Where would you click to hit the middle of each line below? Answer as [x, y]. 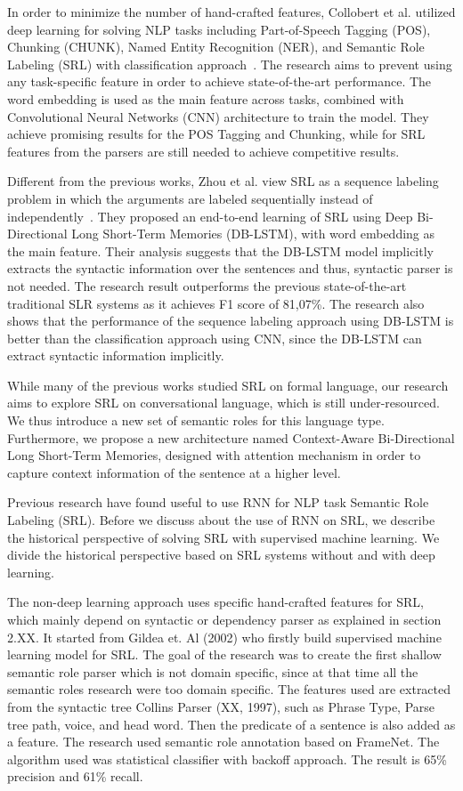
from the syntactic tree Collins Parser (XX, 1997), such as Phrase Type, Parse [221, 706]
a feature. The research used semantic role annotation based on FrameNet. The [223, 742]
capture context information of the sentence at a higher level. [174, 472]
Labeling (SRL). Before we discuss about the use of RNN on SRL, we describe [221, 520]
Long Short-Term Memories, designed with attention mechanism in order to [214, 455]
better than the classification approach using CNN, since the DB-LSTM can [215, 338]
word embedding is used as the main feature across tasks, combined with [206, 98]
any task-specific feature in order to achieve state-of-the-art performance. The [219, 81]
